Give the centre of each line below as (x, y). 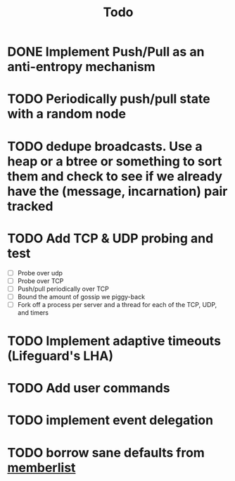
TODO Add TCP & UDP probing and (110, 238)
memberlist (42, 467)
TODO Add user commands (89, 388)
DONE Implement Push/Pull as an (106, 52)
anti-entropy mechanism (82, 67)
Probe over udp (40, 273)
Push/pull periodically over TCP (63, 289)
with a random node (67, 114)
